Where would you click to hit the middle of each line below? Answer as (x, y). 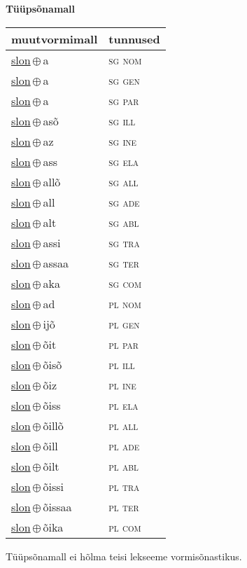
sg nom (125, 60)
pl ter (124, 506)
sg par (124, 100)
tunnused (134, 39)
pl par (123, 344)
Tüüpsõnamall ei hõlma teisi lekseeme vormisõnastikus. (124, 556)
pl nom (125, 303)
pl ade (124, 445)
